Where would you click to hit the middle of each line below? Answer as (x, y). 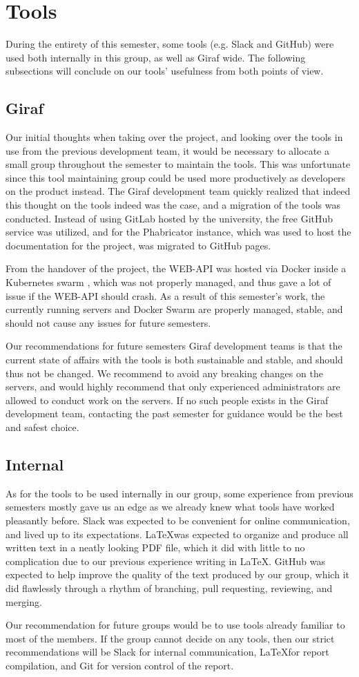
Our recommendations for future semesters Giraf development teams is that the (174, 346)
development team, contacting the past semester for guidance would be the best (174, 413)
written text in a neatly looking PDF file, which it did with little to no (155, 547)
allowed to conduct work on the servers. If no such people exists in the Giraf (167, 400)
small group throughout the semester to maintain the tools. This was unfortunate (178, 164)
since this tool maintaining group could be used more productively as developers (176, 177)
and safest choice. (42, 427)
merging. (24, 601)
